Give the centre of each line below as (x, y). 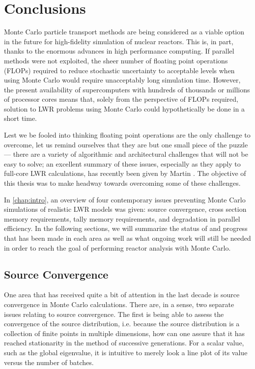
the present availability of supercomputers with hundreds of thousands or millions (127, 89)
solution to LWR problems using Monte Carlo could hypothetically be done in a (124, 108)
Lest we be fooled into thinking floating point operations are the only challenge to (127, 135)
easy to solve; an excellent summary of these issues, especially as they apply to (122, 163)
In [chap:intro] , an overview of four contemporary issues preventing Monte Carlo (125, 199)
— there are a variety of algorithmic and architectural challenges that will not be (126, 154)
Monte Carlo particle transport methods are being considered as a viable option (124, 32)
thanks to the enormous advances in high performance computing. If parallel (119, 51)
